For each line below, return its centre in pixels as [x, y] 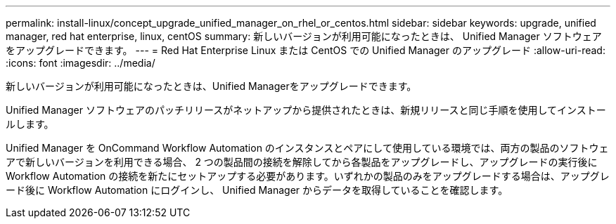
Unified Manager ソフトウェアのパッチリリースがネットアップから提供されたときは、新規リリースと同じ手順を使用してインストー [306, 110]
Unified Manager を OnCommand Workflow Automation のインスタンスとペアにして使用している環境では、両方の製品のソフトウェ [307, 148]
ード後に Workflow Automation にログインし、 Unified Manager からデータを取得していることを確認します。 [257, 190]
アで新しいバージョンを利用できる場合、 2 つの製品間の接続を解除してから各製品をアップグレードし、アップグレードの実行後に [302, 162]
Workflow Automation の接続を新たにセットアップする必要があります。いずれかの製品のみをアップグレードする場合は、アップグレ [308, 176]
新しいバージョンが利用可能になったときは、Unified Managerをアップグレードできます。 [211, 86]
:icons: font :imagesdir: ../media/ [81, 63]
